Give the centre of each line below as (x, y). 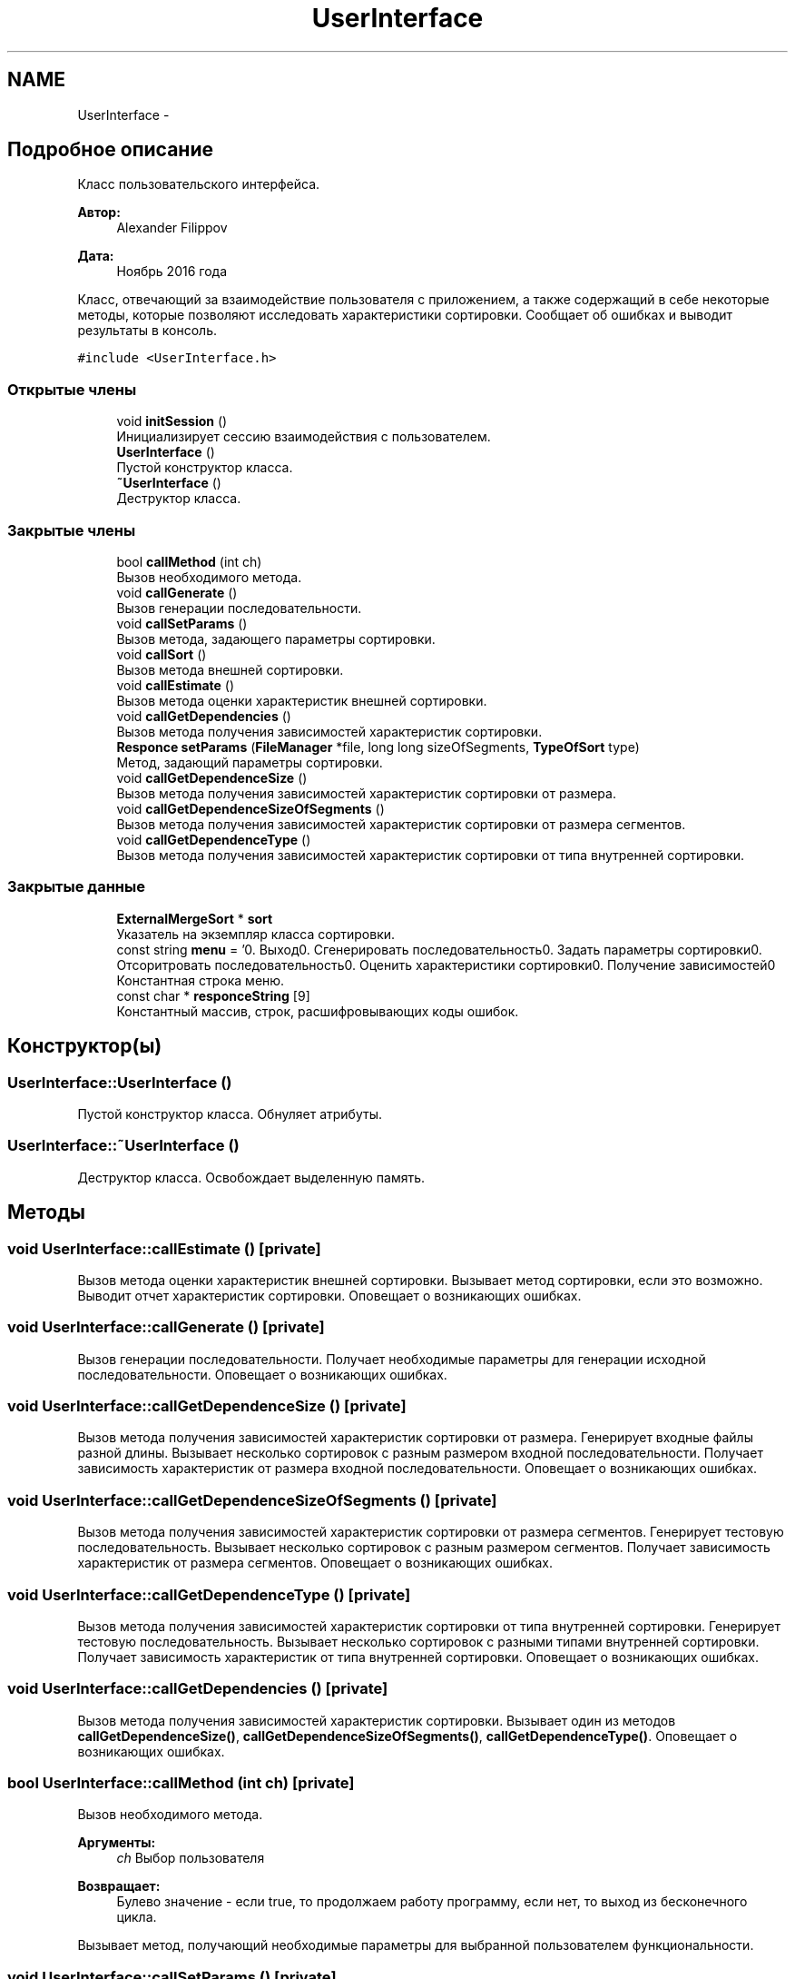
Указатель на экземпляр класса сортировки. (256, 934)
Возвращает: (119, 1886)
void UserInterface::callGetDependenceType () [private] (209, 1594)
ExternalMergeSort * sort (195, 918)
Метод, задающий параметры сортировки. (250, 762)
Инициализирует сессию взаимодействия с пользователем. (304, 437)
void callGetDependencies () (204, 716)
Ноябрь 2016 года (172, 272)
